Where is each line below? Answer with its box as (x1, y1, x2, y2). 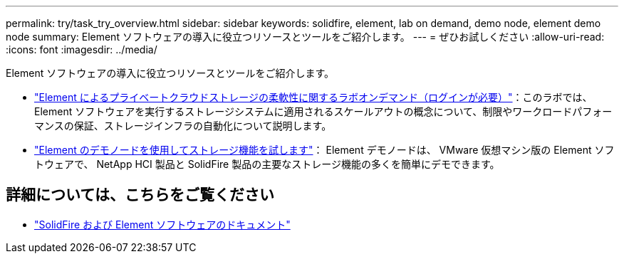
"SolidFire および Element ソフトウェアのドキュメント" (34, 218, 291, 231)
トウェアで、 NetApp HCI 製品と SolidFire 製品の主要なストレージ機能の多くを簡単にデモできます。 (34, 158, 500, 170)
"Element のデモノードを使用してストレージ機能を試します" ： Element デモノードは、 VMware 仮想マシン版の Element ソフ (34, 144, 615, 156)
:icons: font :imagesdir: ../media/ (6, 43, 157, 55)
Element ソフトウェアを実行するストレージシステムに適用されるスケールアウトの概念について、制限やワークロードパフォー (34, 105, 613, 117)
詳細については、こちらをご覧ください (6, 186, 274, 204)
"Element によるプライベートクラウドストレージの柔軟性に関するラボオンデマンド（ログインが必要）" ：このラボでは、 (34, 91, 593, 103)
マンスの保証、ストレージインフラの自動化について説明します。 (34, 120, 332, 132)
